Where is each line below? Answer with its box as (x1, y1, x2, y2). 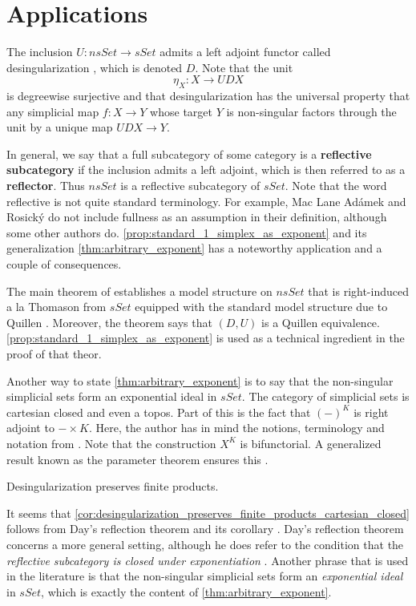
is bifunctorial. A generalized (240, 434, 382, 451)
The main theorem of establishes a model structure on (6, 282, 273, 299)
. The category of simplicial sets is (241, 388, 410, 405)
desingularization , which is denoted (6, 59, 183, 75)
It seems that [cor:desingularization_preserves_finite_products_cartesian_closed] (6, 504, 410, 521)
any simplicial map (6, 103, 99, 119)
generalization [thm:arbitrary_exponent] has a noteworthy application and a (6, 240, 382, 257)
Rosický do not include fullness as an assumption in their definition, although (6, 208, 387, 225)
